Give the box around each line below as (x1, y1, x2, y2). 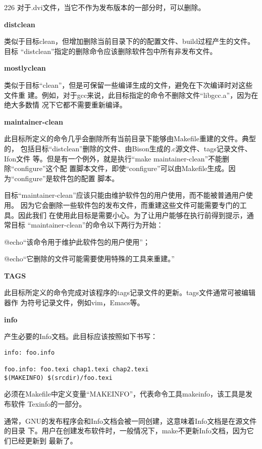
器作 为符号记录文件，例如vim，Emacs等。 (4, 297, 144, 308)
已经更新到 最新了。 (11, 435, 77, 445)
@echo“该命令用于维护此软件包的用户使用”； (4, 236, 150, 247)
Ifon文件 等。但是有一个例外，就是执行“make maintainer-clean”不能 (4, 153, 223, 163)
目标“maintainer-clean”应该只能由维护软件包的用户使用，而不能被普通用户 (4, 190, 246, 200)
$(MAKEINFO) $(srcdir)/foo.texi (4, 374, 113, 381)
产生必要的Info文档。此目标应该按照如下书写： (4, 331, 158, 342)
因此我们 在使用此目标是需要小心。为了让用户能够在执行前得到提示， (18, 209, 247, 220)
